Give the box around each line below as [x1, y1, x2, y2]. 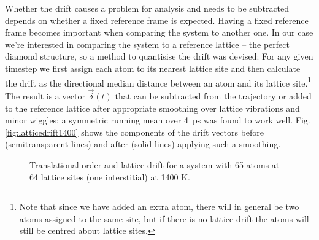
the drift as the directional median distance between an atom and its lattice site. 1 [5, 74, 312, 89]
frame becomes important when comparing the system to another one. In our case [5, 26, 313, 39]
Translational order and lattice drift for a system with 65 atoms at [29, 158, 280, 171]
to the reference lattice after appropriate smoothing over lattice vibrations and [5, 101, 300, 114]
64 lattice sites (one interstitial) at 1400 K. [29, 170, 190, 183]
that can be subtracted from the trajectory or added [115, 90, 312, 103]
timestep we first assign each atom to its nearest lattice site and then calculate [5, 61, 301, 74]
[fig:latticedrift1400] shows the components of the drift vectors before [5, 125, 264, 138]
